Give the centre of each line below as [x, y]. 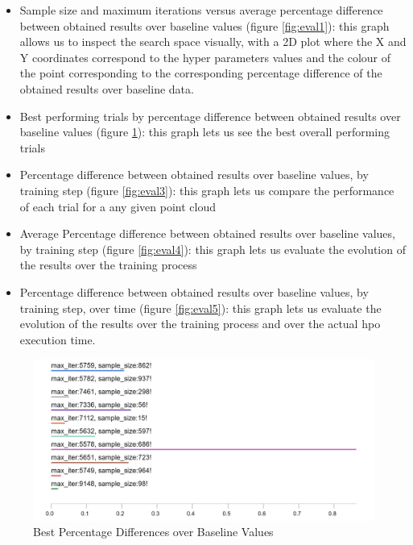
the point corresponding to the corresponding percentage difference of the [201, 73]
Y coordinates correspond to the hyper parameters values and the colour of [205, 57]
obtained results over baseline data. [107, 88]
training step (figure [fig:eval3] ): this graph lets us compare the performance [207, 190]
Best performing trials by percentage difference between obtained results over [210, 116]
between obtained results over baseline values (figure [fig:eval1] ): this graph [204, 25]
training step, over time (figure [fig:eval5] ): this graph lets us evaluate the [200, 308]
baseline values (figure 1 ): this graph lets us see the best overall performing [205, 132]
